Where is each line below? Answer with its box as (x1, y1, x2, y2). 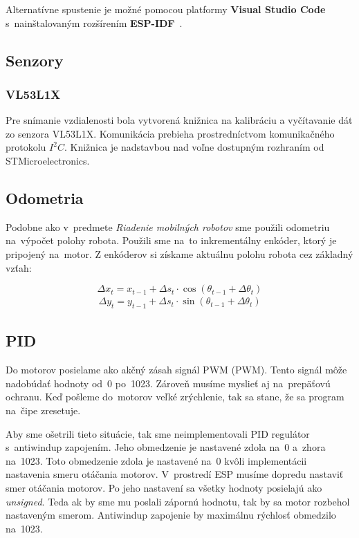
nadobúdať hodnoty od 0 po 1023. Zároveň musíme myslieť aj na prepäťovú (6, 375, 331, 390)
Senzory (6, 49, 64, 71)
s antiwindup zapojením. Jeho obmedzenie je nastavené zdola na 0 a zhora (6, 440, 326, 454)
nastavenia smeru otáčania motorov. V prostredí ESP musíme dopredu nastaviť (6, 467, 344, 481)
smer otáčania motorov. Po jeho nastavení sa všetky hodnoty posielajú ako (6, 480, 322, 494)
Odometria (6, 187, 84, 208)
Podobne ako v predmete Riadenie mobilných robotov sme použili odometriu (6, 219, 330, 234)
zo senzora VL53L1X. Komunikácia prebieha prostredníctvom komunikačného (6, 126, 335, 140)
